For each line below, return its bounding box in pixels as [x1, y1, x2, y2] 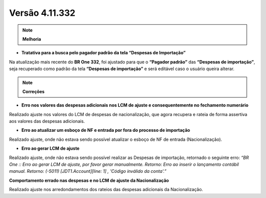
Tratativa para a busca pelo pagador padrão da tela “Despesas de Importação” [21, 50, 186, 56]
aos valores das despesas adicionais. [9, 119, 85, 124]
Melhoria [22, 36, 41, 42]
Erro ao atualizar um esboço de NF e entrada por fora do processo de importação [21, 127, 191, 133]
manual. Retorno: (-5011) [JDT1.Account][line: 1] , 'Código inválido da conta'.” [9, 168, 167, 174]
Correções [22, 88, 45, 94]
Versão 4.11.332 [9, 7, 76, 18]
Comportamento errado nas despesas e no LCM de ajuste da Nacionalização [9, 177, 169, 183]
